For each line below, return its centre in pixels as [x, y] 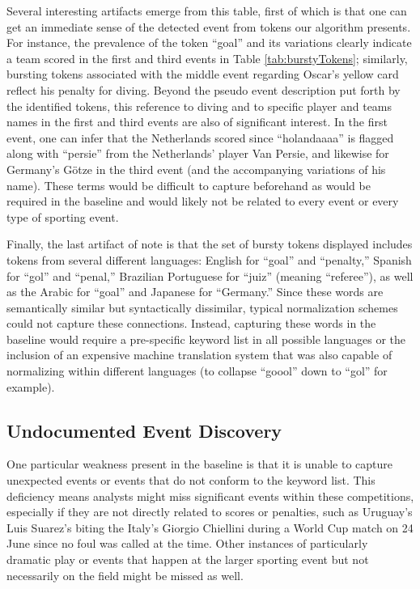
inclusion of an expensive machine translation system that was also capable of [199, 355]
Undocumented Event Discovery [144, 430]
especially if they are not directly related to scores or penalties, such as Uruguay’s [210, 512]
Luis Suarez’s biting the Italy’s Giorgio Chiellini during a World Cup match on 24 [210, 527]
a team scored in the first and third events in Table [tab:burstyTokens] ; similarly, [207, 58]
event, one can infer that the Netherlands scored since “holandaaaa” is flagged [200, 137]
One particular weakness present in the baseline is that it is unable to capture [199, 464]
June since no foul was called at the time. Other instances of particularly [187, 543]
